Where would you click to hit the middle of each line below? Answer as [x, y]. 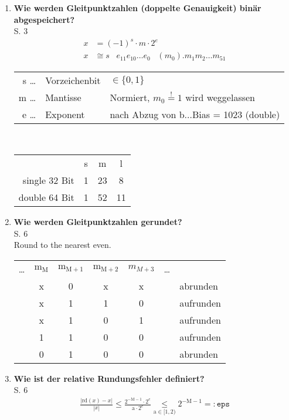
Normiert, [130, 98]
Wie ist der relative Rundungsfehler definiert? [109, 378]
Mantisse [63, 98]
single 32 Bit [48, 180]
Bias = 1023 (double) [236, 115]
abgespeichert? [44, 19]
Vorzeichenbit [73, 80]
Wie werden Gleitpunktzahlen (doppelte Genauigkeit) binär [137, 8]
